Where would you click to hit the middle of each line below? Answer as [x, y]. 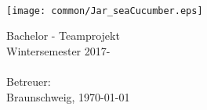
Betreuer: [29, 82]
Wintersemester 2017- [58, 50]
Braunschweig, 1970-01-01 [68, 96]
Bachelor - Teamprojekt [63, 35]
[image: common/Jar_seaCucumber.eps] [105, 11]
